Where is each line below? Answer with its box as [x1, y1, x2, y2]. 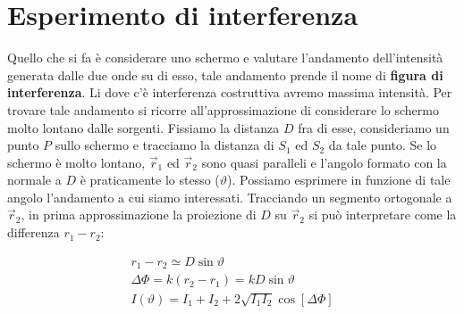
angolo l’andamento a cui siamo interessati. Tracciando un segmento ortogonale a [7, 187, 452, 206]
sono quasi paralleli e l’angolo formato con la [201, 153, 447, 171]
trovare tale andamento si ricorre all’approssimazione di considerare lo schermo [7, 100, 439, 119]
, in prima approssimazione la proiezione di [21, 205, 257, 224]
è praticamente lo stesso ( [80, 170, 220, 189]
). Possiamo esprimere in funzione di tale [227, 170, 451, 189]
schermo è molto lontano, [7, 153, 146, 171]
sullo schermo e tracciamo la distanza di [55, 136, 274, 154]
